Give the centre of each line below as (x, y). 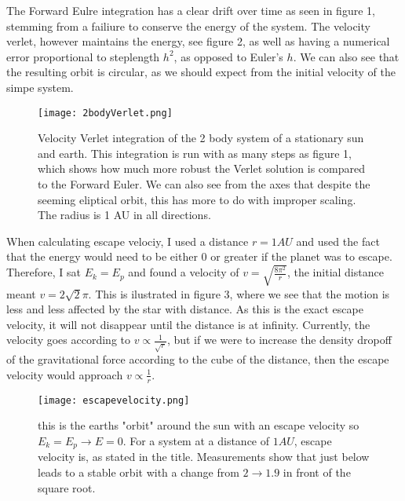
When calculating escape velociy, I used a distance (128, 241)
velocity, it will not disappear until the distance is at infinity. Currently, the (188, 324)
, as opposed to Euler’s (228, 56)
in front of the (317, 472)
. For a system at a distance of (196, 440)
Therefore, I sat (44, 272)
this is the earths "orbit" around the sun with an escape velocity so (199, 425)
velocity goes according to (68, 340)
